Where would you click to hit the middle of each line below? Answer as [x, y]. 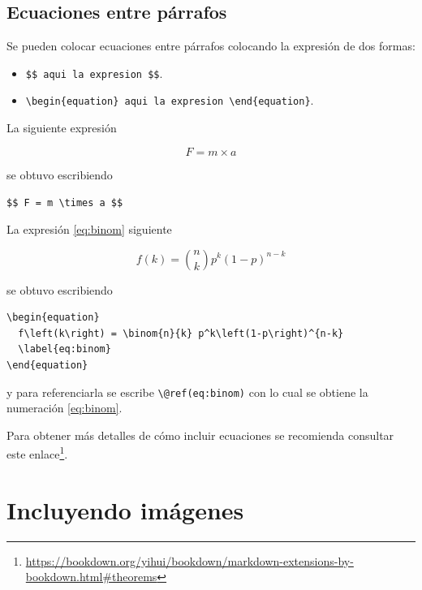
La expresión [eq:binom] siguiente [89, 228]
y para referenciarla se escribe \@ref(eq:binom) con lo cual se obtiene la [187, 392]
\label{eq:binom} [65, 349]
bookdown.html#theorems [91, 577]
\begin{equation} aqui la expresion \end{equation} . [170, 100]
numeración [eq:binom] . [65, 408]
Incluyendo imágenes [125, 509]
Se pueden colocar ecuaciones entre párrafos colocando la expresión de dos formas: [211, 46]
